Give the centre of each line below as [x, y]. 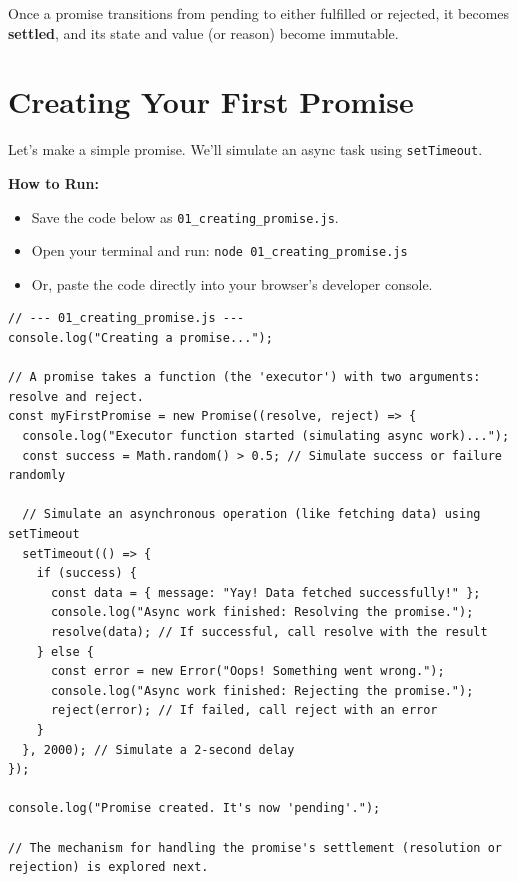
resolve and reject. [76, 396]
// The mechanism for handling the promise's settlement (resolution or [255, 847]
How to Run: [53, 182]
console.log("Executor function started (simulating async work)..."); [266, 436]
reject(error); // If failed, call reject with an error [244, 710]
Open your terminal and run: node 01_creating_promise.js [219, 250]
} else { [65, 651]
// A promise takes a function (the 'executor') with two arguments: [244, 377]
